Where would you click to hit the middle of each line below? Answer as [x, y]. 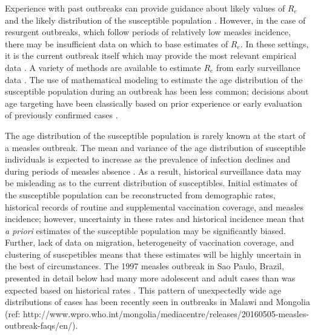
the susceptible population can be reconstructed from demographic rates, [140, 194]
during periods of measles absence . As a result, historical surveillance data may [153, 171]
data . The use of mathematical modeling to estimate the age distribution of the [154, 79]
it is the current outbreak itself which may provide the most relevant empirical [151, 55]
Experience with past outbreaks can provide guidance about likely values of [145, 8]
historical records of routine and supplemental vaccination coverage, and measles [154, 207]
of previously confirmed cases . [61, 115]
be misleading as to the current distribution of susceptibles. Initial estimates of [151, 183]
